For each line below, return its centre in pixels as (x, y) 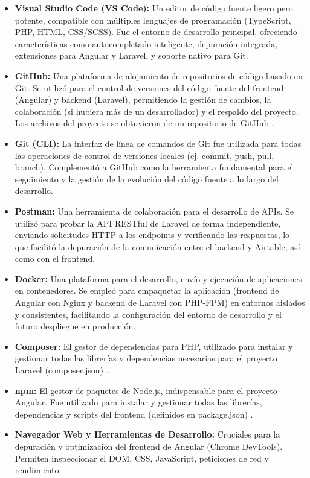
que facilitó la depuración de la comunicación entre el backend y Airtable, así (157, 246)
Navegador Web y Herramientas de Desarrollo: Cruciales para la (147, 434)
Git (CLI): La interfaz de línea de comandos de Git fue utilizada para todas (158, 143)
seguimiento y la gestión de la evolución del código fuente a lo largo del (147, 179)
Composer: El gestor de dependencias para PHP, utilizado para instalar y (154, 346)
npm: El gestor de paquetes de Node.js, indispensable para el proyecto (146, 390)
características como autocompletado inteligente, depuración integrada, (146, 43)
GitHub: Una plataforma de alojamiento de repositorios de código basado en (159, 75)
